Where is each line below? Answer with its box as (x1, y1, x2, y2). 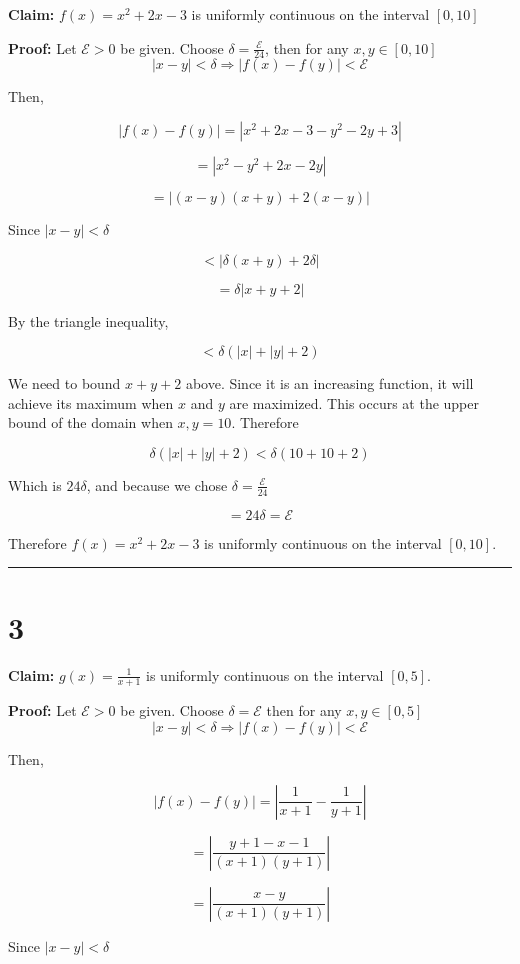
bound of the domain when (8, 412, 173, 433)
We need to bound (8, 373, 121, 394)
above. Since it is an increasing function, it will (185, 373, 474, 394)
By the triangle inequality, (8, 310, 169, 331)
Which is (8, 474, 62, 495)
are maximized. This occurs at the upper (229, 392, 479, 413)
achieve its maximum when (8, 392, 174, 413)
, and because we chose (86, 474, 228, 495)
